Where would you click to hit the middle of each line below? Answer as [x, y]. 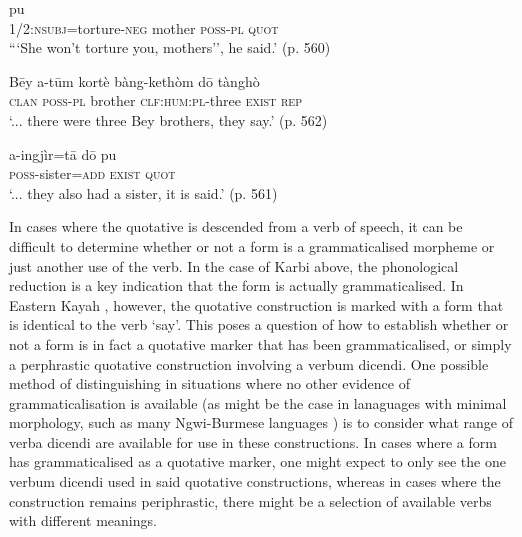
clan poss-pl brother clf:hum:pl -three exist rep [155, 100]
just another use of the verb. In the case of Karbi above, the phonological [234, 265]
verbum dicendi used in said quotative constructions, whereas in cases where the [255, 481]
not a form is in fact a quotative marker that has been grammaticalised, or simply [260, 343]
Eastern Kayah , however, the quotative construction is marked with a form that [256, 304]
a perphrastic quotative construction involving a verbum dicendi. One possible [249, 363]
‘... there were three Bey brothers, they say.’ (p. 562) [168, 119]
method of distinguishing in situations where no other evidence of [209, 383]
